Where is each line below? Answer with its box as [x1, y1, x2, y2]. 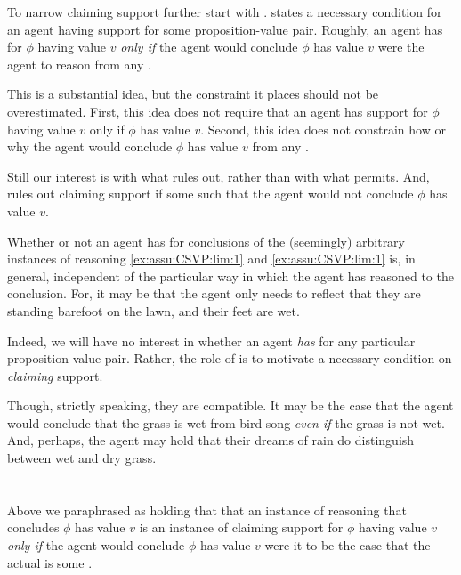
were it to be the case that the [264, 536, 431, 555]
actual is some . [7, 553, 93, 571]
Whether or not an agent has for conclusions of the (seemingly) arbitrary [7, 231, 406, 250]
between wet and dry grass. [7, 449, 157, 467]
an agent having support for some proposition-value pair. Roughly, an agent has [7, 20, 443, 38]
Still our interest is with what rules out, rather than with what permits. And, [7, 166, 430, 185]
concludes [7, 518, 60, 537]
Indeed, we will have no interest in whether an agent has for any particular [7, 331, 416, 350]
